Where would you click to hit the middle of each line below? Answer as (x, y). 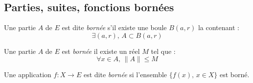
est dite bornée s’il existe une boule (114, 27)
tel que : (163, 51)
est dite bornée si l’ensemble (125, 75)
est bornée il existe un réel (101, 51)
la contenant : (218, 27)
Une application (28, 75)
